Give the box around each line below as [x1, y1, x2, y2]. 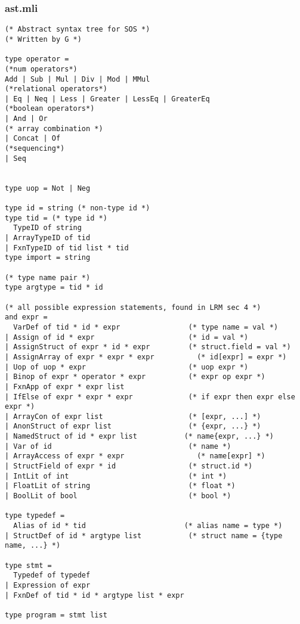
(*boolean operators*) [5, 104, 95, 113]
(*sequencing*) [5, 144, 65, 153]
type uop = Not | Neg [5, 184, 91, 193]
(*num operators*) [5, 64, 78, 73]
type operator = [5, 55, 69, 64]
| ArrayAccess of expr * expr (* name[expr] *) [5, 452, 265, 461]
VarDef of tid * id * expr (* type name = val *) [13, 322, 279, 331]
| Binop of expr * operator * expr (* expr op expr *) [5, 372, 265, 381]
